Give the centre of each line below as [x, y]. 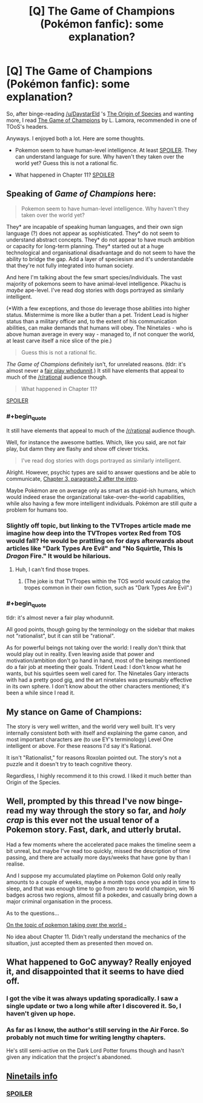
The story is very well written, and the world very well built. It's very [91, 726]
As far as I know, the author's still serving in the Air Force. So [98, 1030]
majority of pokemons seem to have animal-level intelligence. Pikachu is [96, 283]
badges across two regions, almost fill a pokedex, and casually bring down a [102, 895]
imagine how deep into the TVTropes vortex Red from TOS [94, 534]
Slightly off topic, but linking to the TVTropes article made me [99, 526]
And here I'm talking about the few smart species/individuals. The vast [94, 277]
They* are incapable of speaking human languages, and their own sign [95, 226]
